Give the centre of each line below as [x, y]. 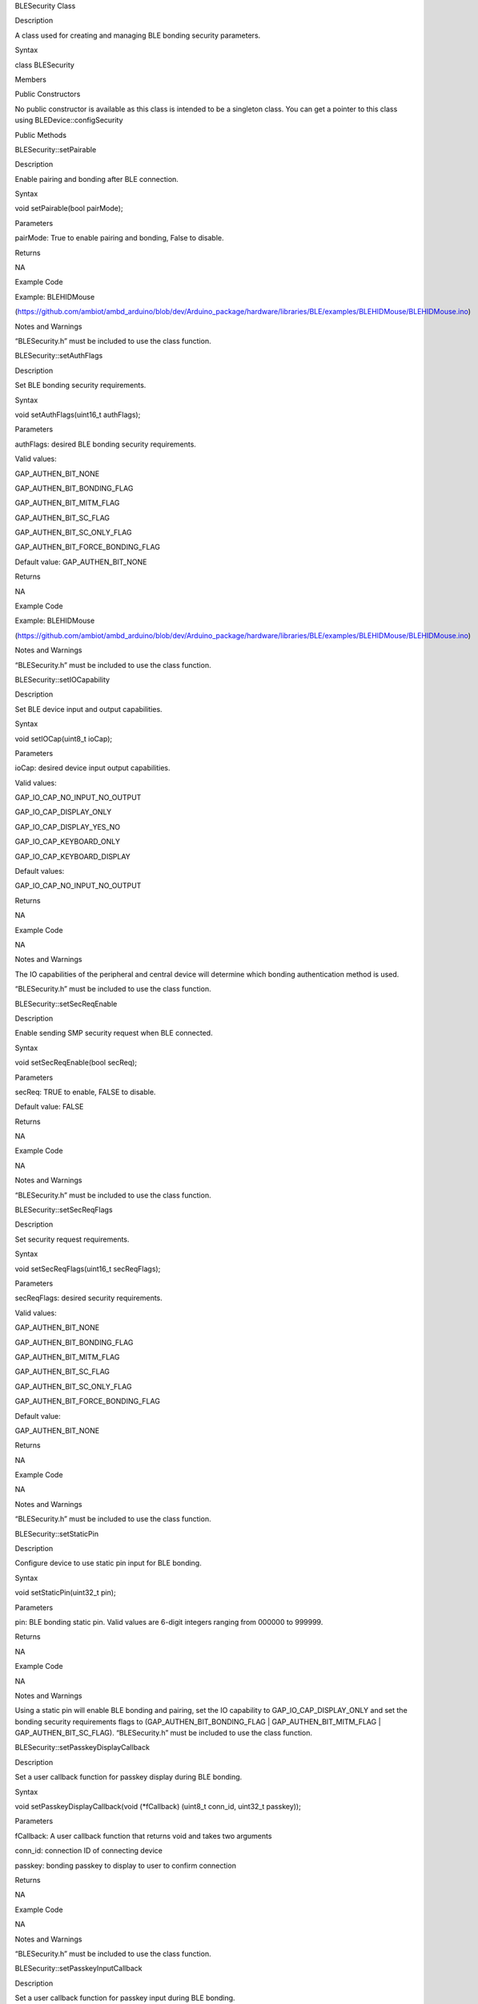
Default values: [40, 871]
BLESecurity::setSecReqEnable [66, 1004]
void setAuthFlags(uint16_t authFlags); [78, 414]
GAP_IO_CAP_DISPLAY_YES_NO [67, 826]
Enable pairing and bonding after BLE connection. [97, 179]
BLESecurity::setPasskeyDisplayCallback [82, 1747]
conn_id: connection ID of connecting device [89, 1851]
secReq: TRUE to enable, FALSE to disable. [85, 1092]
